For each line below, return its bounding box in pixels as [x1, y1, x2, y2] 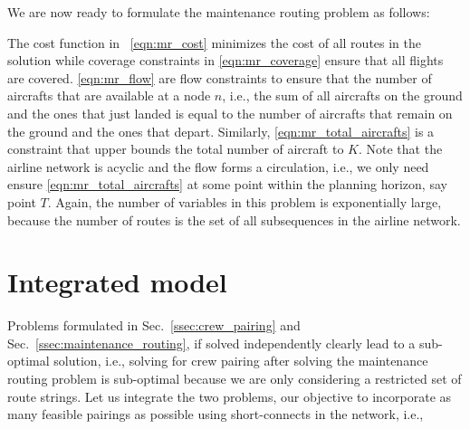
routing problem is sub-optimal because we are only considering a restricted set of [7, 369, 462, 388]
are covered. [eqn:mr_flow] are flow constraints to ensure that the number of [7, 68, 432, 87]
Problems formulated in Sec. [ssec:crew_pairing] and [7, 316, 301, 335]
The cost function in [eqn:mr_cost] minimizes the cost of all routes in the [7, 33, 422, 52]
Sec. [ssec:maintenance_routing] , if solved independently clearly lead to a [7, 333, 416, 352]
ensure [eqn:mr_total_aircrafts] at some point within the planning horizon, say [7, 175, 447, 194]
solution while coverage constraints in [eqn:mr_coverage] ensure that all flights [7, 51, 444, 70]
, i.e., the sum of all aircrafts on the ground [222, 86, 463, 105]
